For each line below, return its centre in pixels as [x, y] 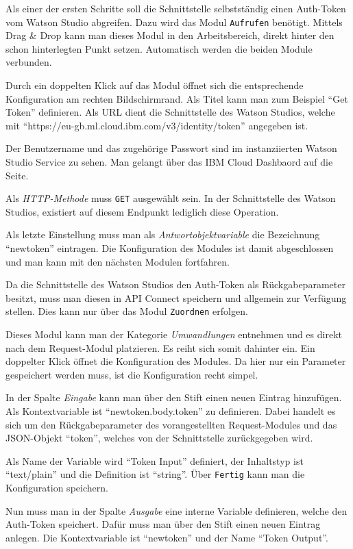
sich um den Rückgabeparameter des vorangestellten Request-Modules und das [171, 424]
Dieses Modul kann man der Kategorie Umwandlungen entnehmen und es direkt [174, 334]
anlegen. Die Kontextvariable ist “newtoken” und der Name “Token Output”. [167, 537]
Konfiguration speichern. [57, 488]
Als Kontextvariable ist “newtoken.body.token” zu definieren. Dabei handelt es [171, 411]
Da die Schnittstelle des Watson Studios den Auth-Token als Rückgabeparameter [175, 284]
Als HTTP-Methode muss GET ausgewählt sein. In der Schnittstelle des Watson [171, 198]
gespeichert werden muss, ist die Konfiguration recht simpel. [132, 374]
